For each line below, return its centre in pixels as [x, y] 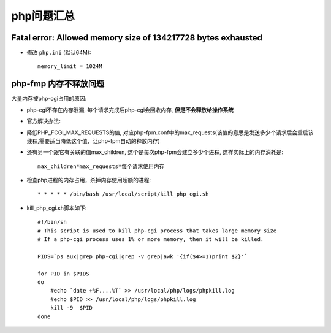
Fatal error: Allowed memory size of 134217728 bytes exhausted [137, 38]
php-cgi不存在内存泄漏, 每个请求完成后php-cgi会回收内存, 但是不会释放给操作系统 [130, 110]
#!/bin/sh [52, 222]
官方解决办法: [44, 121]
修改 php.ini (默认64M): [59, 53]
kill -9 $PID [71, 308]
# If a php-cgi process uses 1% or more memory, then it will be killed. [151, 239]
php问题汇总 [43, 16]
